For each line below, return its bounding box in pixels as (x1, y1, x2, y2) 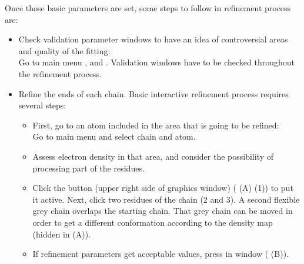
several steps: (18, 99, 66, 111)
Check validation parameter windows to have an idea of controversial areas (18, 33, 288, 45)
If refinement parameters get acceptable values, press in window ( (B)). (32, 247, 289, 260)
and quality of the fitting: (18, 44, 111, 57)
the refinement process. (18, 67, 102, 80)
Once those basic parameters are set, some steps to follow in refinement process (5, 2, 291, 14)
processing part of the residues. (32, 161, 145, 174)
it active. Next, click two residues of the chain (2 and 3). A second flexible (32, 193, 300, 205)
